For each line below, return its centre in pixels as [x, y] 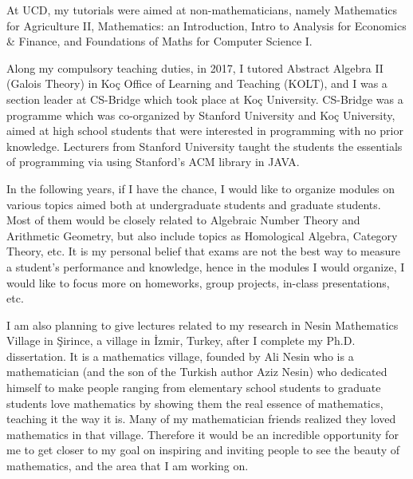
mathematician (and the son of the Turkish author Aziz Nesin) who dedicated [197, 372]
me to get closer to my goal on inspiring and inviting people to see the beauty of [203, 450]
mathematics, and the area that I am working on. [128, 466]
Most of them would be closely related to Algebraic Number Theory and [183, 220]
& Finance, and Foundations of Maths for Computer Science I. [159, 41]
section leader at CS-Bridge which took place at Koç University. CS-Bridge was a [205, 99]
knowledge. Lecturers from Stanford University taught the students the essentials [205, 146]
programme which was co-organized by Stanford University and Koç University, [201, 115]
